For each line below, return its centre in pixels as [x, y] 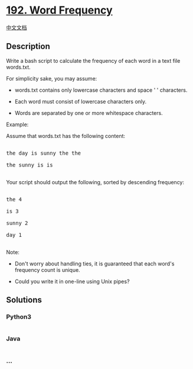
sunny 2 [17, 223]
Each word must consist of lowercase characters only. [81, 101]
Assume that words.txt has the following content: [66, 136]
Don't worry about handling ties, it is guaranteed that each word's [94, 264]
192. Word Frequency [60, 10]
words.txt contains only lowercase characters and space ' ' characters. [101, 90]
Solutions [24, 300]
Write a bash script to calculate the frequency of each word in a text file [93, 60]
